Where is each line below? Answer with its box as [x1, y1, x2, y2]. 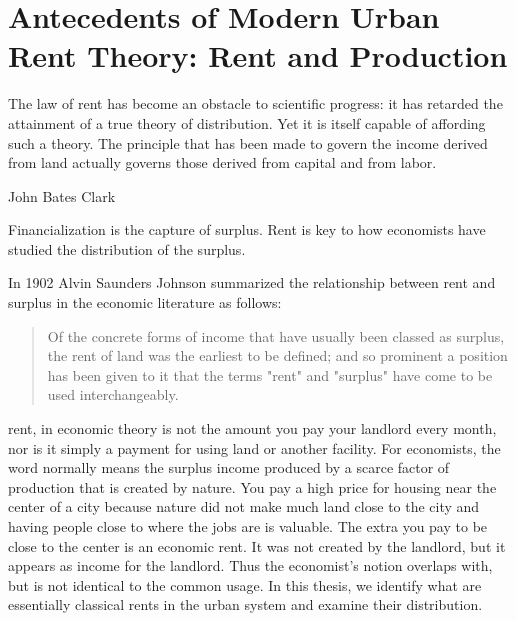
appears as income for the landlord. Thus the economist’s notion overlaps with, [8, 555, 493, 576]
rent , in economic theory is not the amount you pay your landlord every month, [8, 418, 497, 439]
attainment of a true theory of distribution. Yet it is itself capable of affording [8, 112, 486, 133]
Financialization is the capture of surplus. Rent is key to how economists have [8, 219, 486, 240]
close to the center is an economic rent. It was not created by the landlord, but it [8, 535, 506, 556]
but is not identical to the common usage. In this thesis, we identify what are [8, 574, 482, 595]
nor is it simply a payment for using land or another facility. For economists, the [8, 437, 501, 458]
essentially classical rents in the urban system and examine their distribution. [8, 594, 483, 615]
